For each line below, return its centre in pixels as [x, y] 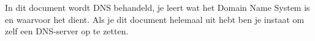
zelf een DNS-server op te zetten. [67, 31]
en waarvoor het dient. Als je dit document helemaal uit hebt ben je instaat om [155, 19]
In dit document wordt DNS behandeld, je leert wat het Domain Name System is [157, 7]
